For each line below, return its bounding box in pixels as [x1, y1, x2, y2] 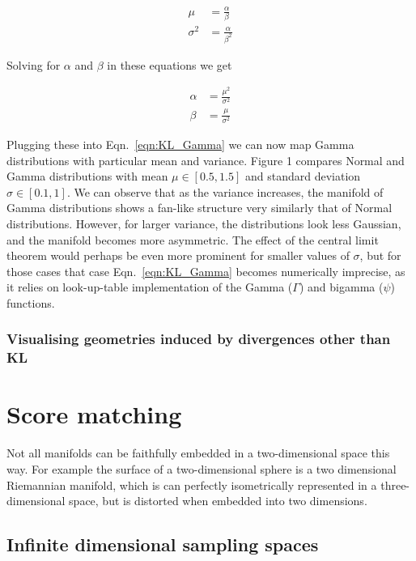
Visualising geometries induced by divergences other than [6, 329, 391, 349]
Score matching [6, 397, 182, 431]
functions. [6, 294, 55, 311]
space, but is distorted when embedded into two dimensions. [69, 492, 367, 509]
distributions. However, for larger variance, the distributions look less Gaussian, [6, 215, 401, 232]
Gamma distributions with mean [6, 168, 168, 185]
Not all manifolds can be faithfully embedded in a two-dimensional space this [6, 444, 390, 461]
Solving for [6, 56, 61, 73]
